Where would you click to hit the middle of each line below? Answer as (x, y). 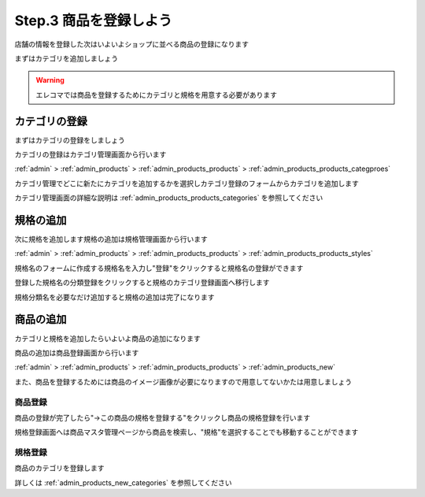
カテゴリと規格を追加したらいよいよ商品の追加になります (107, 338)
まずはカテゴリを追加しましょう (66, 58)
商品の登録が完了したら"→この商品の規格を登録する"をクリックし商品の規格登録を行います (163, 417)
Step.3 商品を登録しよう (94, 20)
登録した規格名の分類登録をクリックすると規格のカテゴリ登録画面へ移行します (142, 283)
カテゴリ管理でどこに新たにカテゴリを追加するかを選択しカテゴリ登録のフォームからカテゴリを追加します (187, 183)
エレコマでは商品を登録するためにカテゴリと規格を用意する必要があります (156, 95)
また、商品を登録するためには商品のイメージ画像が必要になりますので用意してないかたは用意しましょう (183, 381)
